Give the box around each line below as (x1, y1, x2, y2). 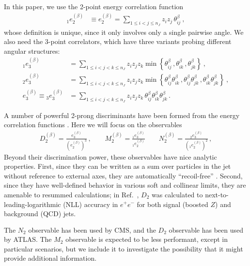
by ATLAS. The (4, 234, 52, 244)
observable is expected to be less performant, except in (65, 234, 228, 244)
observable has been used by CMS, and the (28, 224, 156, 235)
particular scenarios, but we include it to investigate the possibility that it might (4, 243, 243, 253)
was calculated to (152, 189, 203, 199)
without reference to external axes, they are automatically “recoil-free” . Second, (4, 170, 243, 180)
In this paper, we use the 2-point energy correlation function (4, 1, 184, 11)
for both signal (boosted (137, 199, 208, 209)
